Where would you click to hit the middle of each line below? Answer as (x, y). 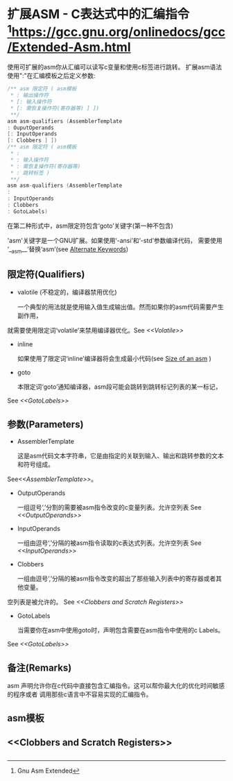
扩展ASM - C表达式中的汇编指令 (98, 14)
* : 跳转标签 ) (30, 173)
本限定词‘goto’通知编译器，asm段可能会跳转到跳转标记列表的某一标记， (119, 387)
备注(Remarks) (40, 667)
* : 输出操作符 (29, 95)
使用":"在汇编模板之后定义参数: (51, 76)
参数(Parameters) (45, 424)
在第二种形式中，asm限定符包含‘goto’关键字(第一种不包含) (90, 226)
